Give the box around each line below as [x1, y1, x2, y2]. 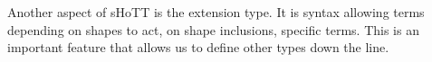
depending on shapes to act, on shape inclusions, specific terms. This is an [7, 20, 419, 39]
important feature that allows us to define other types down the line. [7, 38, 389, 57]
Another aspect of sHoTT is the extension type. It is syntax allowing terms [7, 3, 425, 21]
